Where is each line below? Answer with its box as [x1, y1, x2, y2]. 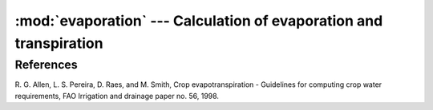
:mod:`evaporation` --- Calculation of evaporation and [14, 12, 383, 29]
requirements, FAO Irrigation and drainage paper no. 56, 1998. [14, 91, 220, 100]
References [14, 57, 78, 72]
